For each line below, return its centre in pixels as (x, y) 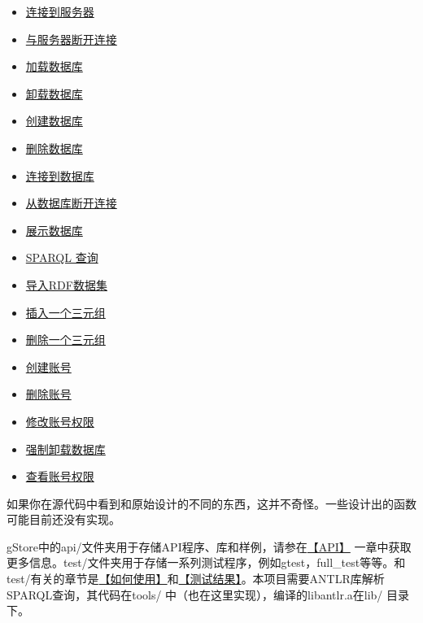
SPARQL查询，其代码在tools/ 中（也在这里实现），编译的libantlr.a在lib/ (195, 594)
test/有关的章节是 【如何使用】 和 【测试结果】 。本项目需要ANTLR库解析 (196, 579)
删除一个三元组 (65, 340)
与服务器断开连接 (71, 39)
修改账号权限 (60, 421)
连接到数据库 (60, 175)
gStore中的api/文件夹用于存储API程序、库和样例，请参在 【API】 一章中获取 (209, 546)
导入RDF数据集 (66, 284)
